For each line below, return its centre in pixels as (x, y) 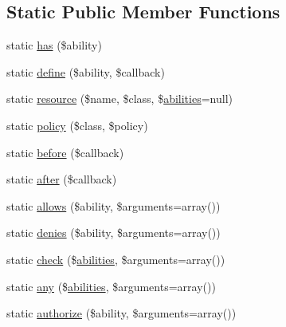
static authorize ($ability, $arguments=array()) (121, 313)
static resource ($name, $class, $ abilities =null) (119, 98)
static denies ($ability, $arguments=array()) (114, 232)
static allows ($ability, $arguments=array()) (114, 205)
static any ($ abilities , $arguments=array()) (111, 286)
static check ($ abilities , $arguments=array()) (116, 259)
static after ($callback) (62, 179)
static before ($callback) (65, 152)
